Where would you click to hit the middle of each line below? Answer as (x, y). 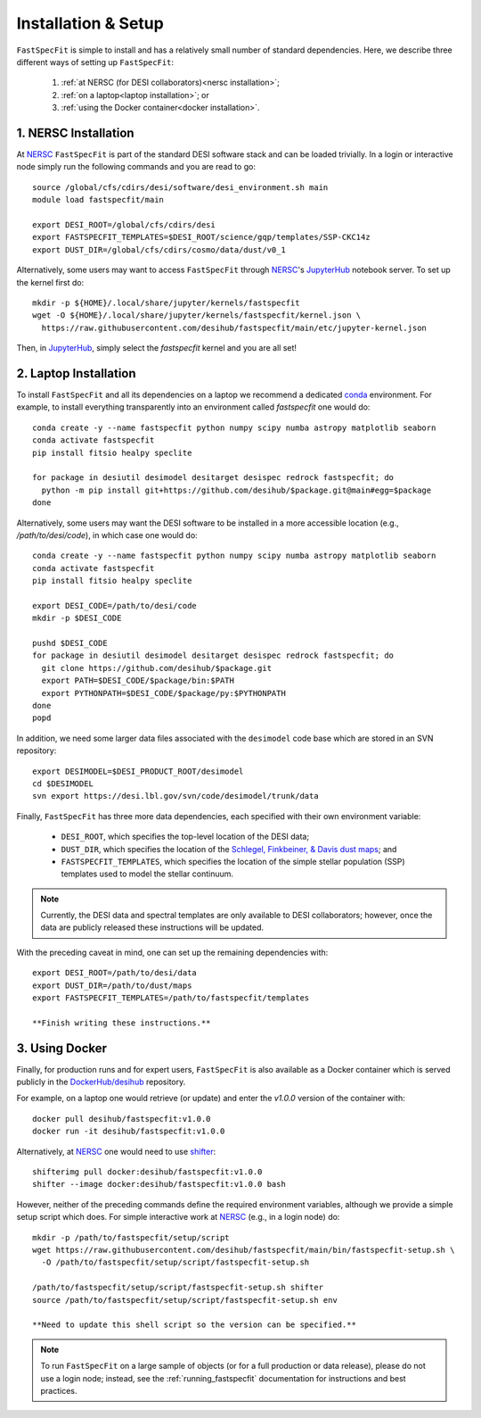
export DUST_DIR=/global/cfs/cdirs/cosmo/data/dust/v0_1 (159, 249)
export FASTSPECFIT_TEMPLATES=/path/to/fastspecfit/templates (171, 998)
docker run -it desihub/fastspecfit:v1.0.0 (129, 1132)
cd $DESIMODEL (63, 784)
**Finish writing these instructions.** (122, 1023)
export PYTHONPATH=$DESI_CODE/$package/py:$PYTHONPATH (164, 693)
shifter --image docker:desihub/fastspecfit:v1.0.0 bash (159, 1184)
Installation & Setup (90, 23)
